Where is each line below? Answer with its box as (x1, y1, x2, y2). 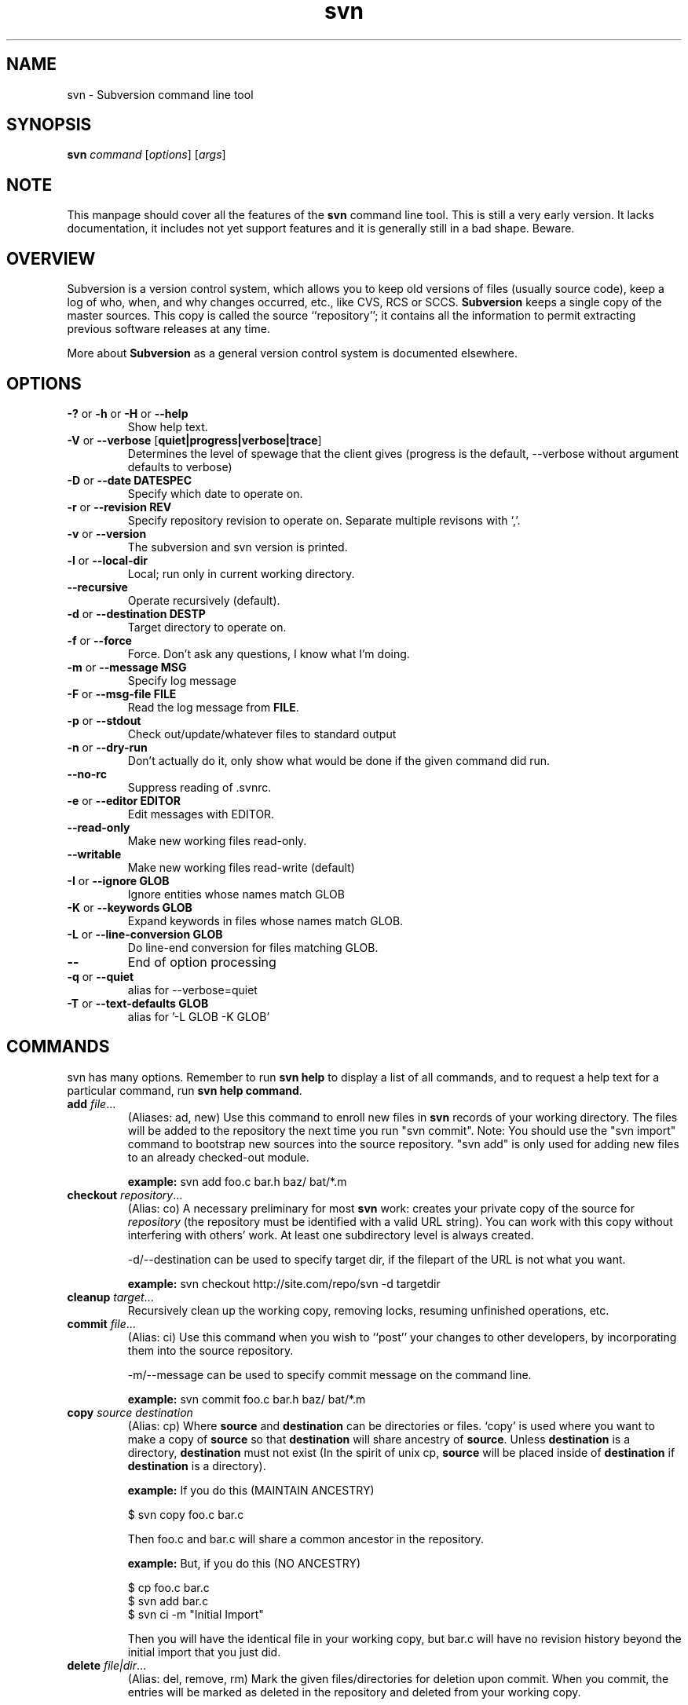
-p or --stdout (67, 713, 141, 727)
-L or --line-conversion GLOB (67, 927, 223, 941)
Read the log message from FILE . (127, 700, 299, 714)
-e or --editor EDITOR (67, 793, 181, 807)
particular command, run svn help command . (67, 1083, 302, 1097)
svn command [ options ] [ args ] (67, 148, 226, 162)
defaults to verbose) (127, 459, 232, 474)
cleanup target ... (67, 1290, 154, 1304)
